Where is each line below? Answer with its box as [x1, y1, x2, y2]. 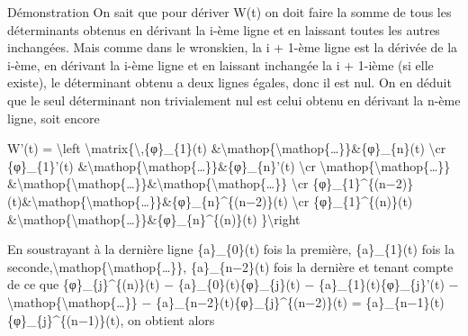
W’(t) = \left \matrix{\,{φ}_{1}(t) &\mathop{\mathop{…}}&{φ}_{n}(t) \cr [7, 139, 446, 158]
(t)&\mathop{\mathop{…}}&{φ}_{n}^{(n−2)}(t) [7, 191, 288, 210]
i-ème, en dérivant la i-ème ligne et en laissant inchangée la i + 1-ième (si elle [7, 55, 434, 74]
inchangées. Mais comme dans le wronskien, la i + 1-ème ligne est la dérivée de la [7, 38, 458, 57]
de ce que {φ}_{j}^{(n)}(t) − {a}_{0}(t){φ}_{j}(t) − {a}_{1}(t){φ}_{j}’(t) [7, 275, 445, 294]
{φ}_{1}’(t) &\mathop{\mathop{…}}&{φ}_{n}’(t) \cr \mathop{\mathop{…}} [7, 156, 451, 175]
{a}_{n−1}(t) [365, 292, 445, 311]
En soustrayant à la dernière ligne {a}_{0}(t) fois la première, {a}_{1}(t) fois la [7, 240, 454, 259]
